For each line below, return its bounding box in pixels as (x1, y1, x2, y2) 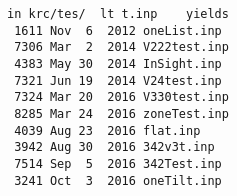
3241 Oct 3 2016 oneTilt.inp (14, 173, 222, 188)
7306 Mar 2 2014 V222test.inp (14, 40, 229, 55)
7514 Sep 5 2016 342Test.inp (14, 156, 222, 171)
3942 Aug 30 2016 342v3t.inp (14, 140, 215, 155)
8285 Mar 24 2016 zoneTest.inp (14, 106, 229, 121)
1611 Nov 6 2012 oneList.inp (14, 23, 222, 38)
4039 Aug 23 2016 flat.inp (14, 123, 201, 138)
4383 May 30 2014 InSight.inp (14, 56, 222, 71)
